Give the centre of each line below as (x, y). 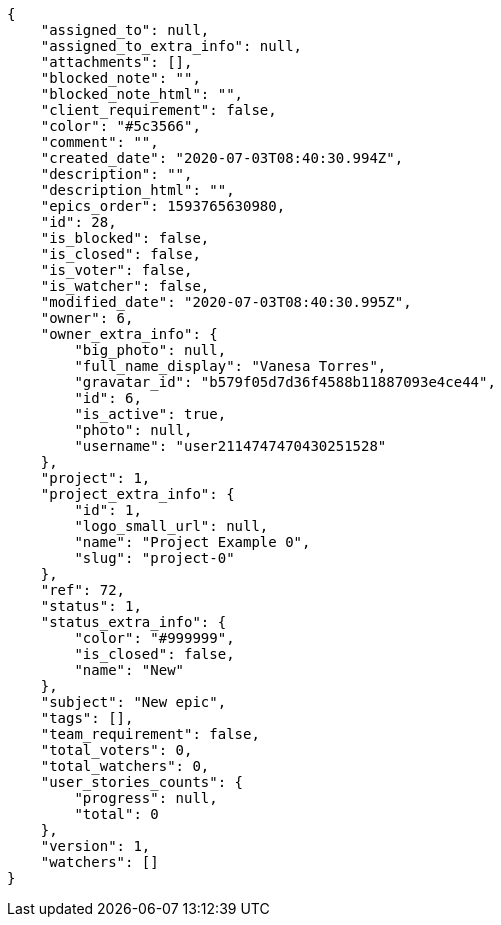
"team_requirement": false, (150, 734)
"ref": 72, (83, 590)
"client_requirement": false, (158, 110)
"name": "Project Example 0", (192, 542)
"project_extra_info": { (137, 494)
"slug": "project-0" (154, 558)
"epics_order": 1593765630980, (163, 206)
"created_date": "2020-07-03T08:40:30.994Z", (222, 158)
